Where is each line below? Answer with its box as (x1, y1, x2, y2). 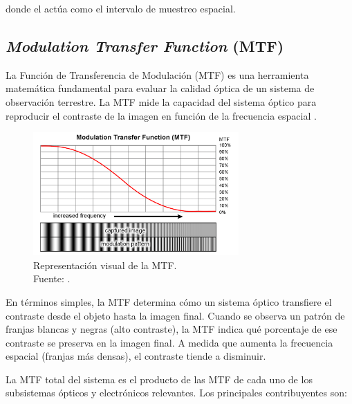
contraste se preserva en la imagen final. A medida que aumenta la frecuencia (6, 335, 333, 349)
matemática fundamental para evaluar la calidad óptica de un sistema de (6, 81, 315, 95)
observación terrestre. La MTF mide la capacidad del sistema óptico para (6, 94, 317, 109)
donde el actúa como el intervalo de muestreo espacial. (6, 1, 236, 15)
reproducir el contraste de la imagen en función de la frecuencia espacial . (6, 108, 317, 122)
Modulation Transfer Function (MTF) (6, 35, 284, 56)
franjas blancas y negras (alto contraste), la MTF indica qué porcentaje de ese (6, 322, 337, 336)
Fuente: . (33, 271, 71, 286)
